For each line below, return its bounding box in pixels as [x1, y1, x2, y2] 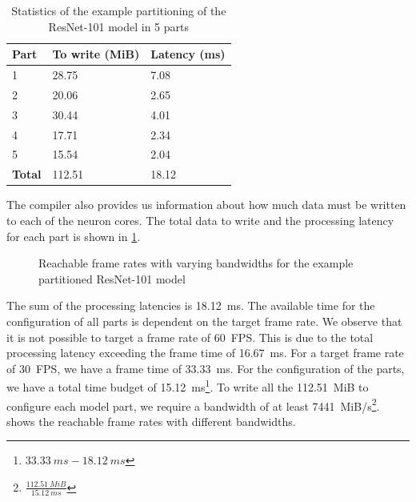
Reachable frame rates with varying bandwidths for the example [38, 255, 354, 271]
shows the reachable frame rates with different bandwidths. [6, 412, 296, 429]
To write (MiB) [52, 46, 140, 62]
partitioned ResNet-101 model [38, 270, 186, 287]
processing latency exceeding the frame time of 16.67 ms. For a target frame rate [6, 344, 404, 361]
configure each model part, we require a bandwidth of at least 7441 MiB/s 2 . [6, 395, 380, 414]
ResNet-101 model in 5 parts [48, 18, 189, 34]
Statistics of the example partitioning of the [11, 2, 226, 18]
